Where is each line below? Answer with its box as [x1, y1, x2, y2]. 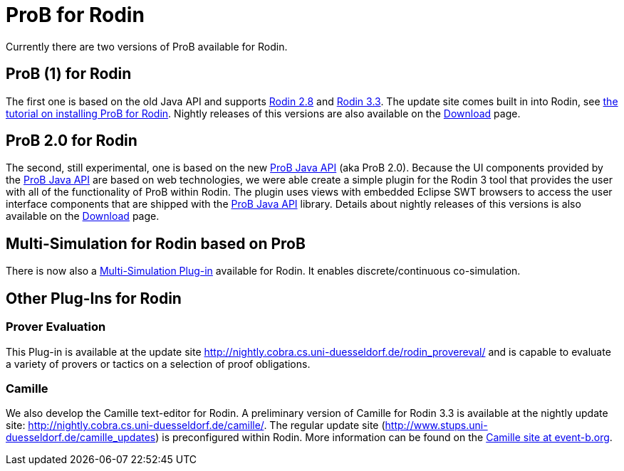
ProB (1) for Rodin [6, 65, 132, 83]
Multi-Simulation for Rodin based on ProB [6, 234, 306, 253]
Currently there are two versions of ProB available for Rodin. [6, 40, 288, 53]
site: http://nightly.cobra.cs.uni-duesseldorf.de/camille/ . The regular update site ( [6, 419, 385, 432]
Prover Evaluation [6, 319, 106, 334]
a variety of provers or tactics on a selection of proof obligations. [6, 357, 311, 370]
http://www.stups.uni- [385, 419, 488, 432]
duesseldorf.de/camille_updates [6, 431, 156, 444]
